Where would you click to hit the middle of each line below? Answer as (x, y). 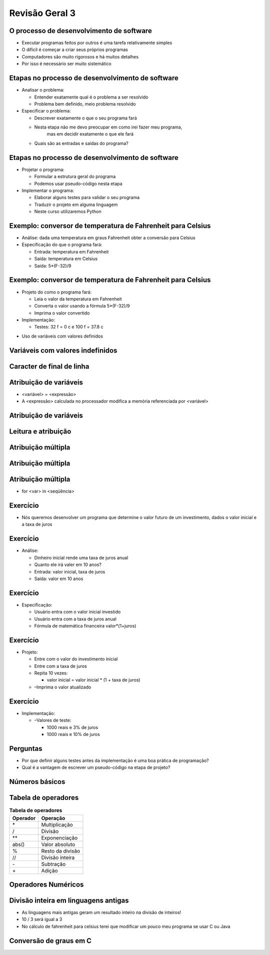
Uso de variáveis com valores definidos (62, 336)
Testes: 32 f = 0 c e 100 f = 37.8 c (69, 327)
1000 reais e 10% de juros (73, 734)
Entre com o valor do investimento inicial (76, 659)
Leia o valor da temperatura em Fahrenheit (78, 299)
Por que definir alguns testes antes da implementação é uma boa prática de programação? (115, 760)
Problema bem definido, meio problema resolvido (85, 104)
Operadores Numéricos (46, 884)
